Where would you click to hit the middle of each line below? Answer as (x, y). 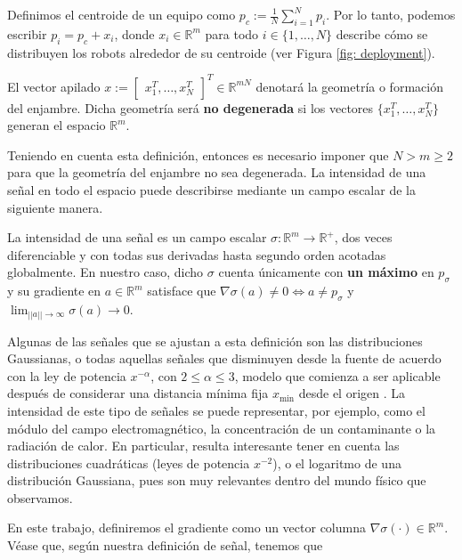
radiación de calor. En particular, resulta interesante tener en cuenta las (203, 446)
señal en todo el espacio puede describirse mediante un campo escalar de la (211, 190)
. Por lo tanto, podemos (391, 14)
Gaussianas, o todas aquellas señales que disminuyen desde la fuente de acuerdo (224, 358)
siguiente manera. (55, 207)
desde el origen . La (352, 393)
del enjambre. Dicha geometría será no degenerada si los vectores (190, 107)
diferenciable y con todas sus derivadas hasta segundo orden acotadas (197, 254)
